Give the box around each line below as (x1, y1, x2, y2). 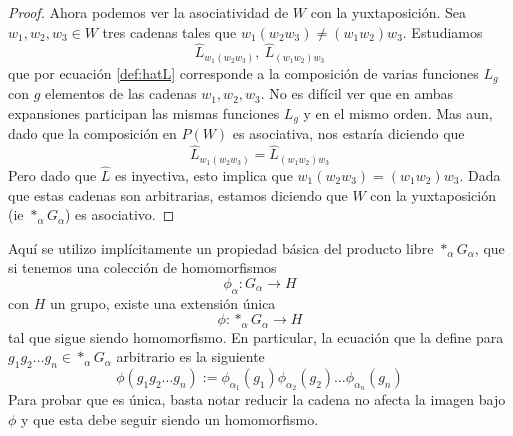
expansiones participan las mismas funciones (8, 102, 280, 123)
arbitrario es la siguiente (116, 346, 265, 367)
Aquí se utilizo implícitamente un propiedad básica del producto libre (8, 237, 434, 258)
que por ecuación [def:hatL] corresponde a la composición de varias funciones (8, 62, 479, 83)
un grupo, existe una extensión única (49, 292, 276, 313)
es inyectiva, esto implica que (115, 164, 293, 185)
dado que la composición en (8, 123, 177, 144)
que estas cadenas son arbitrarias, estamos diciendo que (8, 184, 348, 205)
